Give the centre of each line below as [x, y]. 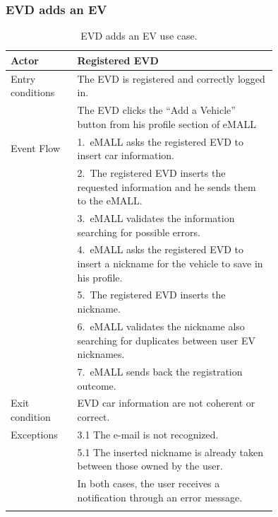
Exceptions [34, 434]
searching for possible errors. [139, 232]
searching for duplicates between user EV [167, 340]
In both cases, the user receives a [149, 483]
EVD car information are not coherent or [166, 403]
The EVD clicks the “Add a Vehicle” [156, 110]
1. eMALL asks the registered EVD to [161, 141]
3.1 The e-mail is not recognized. [148, 434]
